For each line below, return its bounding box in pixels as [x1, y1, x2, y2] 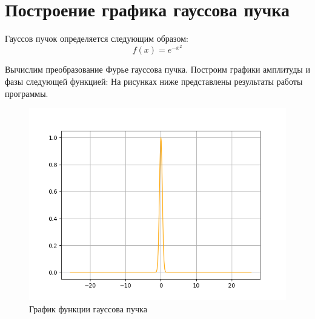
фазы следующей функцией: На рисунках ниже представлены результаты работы [5, 74, 303, 87]
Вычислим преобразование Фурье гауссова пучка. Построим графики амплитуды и [5, 63, 310, 76]
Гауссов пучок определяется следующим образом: [5, 32, 188, 45]
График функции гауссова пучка [29, 302, 147, 315]
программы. [5, 87, 48, 99]
